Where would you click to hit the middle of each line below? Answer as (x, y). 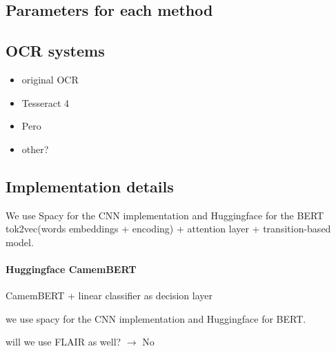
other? (35, 149)
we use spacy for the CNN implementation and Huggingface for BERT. (156, 318)
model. (20, 242)
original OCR (50, 79)
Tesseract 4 (46, 102)
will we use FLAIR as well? (63, 342)
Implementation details (90, 186)
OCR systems (55, 51)
